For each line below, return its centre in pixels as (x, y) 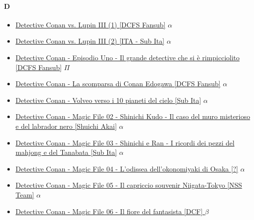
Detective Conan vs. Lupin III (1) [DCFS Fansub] (90, 24)
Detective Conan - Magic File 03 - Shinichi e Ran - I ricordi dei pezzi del (125, 142)
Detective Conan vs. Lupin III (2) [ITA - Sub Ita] (90, 41)
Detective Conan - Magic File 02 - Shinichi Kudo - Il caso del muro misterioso (133, 116)
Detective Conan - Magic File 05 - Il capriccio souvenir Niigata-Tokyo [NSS (129, 185)
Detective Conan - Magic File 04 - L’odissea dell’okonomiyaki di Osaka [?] (127, 168)
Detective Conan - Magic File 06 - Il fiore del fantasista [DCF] (109, 211)
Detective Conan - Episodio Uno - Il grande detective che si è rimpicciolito (127, 57)
